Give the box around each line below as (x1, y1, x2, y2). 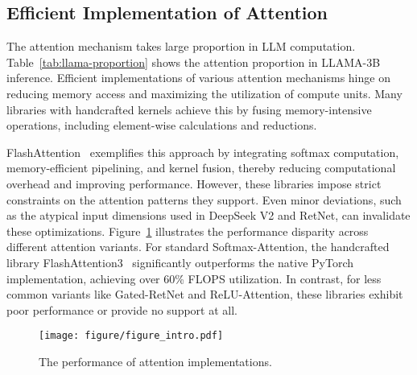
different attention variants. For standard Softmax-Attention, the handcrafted (6, 238, 390, 255)
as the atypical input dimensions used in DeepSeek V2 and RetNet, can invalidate (6, 207, 411, 224)
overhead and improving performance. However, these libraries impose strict (6, 175, 382, 192)
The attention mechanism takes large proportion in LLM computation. (6, 38, 356, 55)
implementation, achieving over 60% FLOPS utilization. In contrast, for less (6, 270, 382, 286)
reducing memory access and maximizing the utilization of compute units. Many (6, 84, 403, 101)
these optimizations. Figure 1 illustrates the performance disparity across (6, 222, 369, 239)
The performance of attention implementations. (39, 352, 272, 369)
